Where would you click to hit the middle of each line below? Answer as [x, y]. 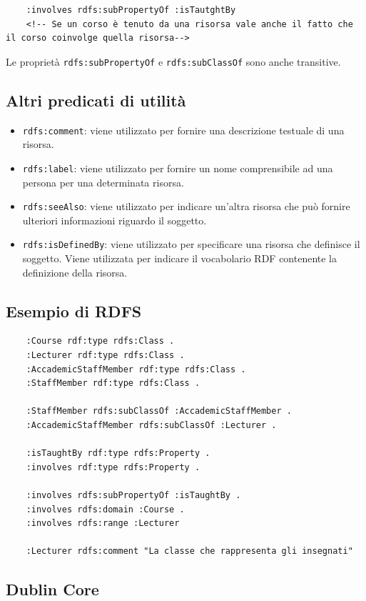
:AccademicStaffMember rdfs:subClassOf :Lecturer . [151, 425]
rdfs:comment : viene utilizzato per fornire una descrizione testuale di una [183, 130]
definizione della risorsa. [75, 272]
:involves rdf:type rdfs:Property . [113, 467]
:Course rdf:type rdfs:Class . [100, 341]
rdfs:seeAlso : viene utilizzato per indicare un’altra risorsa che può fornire [186, 206]
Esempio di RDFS [74, 311]
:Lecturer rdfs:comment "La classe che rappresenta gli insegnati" [189, 551]
